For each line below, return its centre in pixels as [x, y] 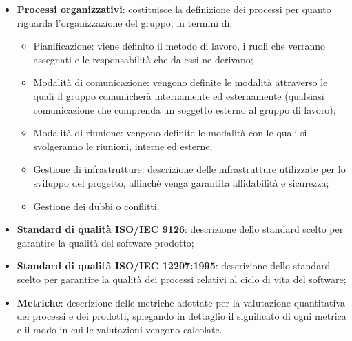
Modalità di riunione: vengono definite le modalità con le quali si [170, 133]
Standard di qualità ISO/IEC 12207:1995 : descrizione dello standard [174, 266]
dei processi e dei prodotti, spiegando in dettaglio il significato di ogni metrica [182, 316]
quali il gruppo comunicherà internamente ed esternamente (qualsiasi [179, 95]
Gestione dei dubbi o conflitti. [96, 206]
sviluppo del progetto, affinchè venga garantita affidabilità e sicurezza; [181, 182]
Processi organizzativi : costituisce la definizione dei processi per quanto [174, 9]
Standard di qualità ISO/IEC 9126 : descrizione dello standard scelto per [180, 229]
